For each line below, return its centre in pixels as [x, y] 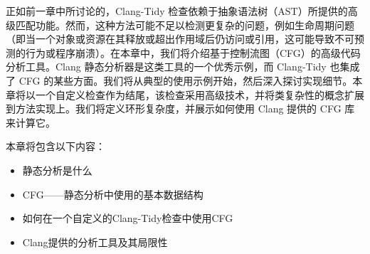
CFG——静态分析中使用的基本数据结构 [113, 194]
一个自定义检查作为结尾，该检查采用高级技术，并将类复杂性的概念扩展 [200, 94]
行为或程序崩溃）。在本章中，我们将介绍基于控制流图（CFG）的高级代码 [193, 52]
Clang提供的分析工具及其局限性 [95, 242]
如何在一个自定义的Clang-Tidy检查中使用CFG [128, 218]
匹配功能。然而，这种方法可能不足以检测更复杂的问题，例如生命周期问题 [185, 25]
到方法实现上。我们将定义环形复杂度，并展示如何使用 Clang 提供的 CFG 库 [180, 109]
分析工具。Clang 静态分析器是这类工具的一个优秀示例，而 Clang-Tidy [166, 67]
